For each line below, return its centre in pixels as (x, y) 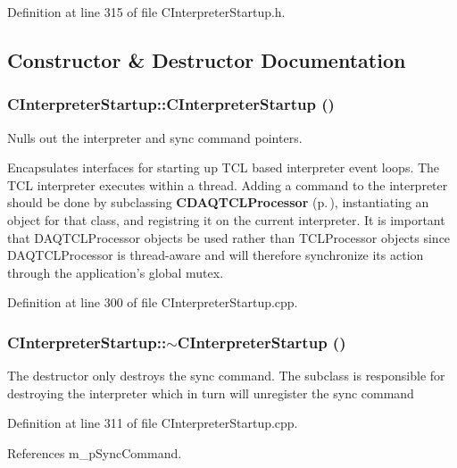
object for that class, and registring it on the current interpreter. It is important (226, 219)
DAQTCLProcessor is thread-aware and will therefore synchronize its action (216, 255)
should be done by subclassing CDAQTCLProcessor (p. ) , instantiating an (218, 202)
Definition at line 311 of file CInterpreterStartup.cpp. (153, 423)
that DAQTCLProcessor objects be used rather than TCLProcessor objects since (229, 237)
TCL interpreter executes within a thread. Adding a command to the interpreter (228, 184)
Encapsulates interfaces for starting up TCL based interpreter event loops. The (224, 167)
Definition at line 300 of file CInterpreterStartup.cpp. (153, 302)
